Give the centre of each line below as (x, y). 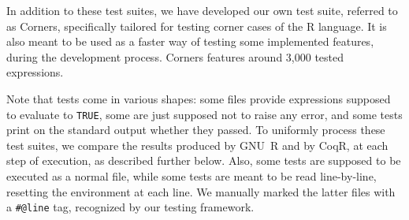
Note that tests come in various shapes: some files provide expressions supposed (199, 98)
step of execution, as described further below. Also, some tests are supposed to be (204, 160)
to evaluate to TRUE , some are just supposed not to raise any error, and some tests (204, 114)
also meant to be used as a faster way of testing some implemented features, (190, 41)
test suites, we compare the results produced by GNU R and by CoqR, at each (197, 145)
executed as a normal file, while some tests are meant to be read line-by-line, (191, 176)
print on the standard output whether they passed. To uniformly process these (196, 130)
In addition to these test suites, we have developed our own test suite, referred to (202, 10)
